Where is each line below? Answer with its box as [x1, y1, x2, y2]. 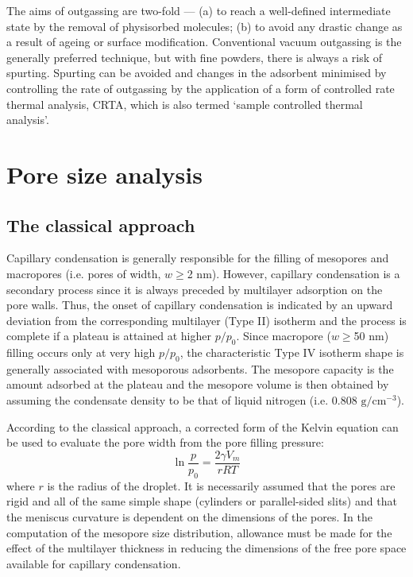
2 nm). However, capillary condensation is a [187, 265, 400, 281]
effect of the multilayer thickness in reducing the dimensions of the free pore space [6, 540, 407, 556]
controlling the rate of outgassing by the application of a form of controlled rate [6, 79, 395, 96]
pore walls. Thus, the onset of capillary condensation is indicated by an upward [6, 296, 393, 313]
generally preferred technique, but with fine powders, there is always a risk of [6, 48, 383, 65]
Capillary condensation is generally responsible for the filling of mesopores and [6, 250, 389, 266]
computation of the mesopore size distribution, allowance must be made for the [6, 524, 392, 540]
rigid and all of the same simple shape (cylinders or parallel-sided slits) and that [6, 493, 397, 509]
